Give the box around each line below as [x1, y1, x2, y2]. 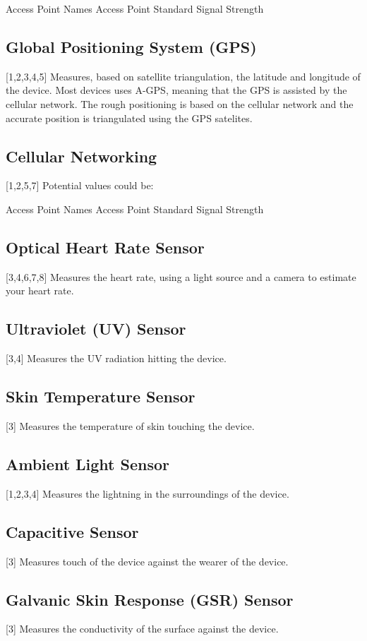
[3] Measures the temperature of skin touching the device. [6, 418, 255, 433]
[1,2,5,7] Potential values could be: [6, 178, 154, 193]
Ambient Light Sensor [6, 453, 170, 474]
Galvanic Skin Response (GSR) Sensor [6, 588, 294, 610]
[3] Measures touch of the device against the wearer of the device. [6, 553, 289, 568]
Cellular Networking [6, 145, 157, 167]
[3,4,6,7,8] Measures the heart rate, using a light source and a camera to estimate [6, 269, 356, 284]
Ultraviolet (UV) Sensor [6, 318, 186, 340]
